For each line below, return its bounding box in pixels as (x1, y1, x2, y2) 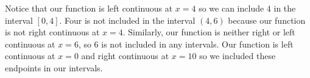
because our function (228, 13, 306, 26)
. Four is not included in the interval (59, 13, 196, 26)
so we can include (199, 2, 264, 14)
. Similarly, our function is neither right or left (122, 26, 295, 38)
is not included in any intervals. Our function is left (101, 37, 294, 50)
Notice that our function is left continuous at (5, 2, 173, 14)
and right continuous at (81, 49, 169, 62)
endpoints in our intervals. (5, 61, 103, 74)
